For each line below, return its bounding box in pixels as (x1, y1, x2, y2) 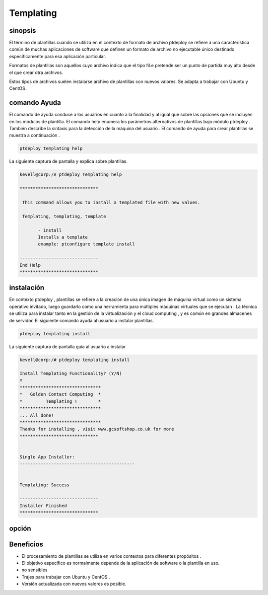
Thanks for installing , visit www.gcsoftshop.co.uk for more (19, 426, 174, 432)
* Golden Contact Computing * (19, 391, 101, 397)
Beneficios (9, 540, 43, 548)
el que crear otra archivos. (9, 70, 63, 75)
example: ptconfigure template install (38, 241, 135, 247)
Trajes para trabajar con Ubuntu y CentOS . (21, 574, 110, 580)
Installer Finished (19, 503, 67, 509)
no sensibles (21, 567, 48, 573)
